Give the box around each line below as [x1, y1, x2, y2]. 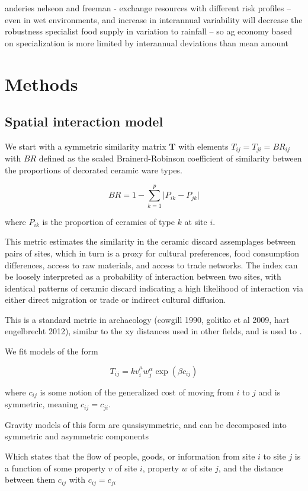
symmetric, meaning [5, 398, 78, 410]
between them [5, 473, 56, 486]
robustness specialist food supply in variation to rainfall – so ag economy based [5, 25, 292, 37]
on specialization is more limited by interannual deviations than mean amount [5, 36, 289, 49]
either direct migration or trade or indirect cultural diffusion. [5, 293, 226, 306]
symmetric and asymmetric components [5, 430, 149, 442]
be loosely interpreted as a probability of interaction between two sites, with [5, 270, 281, 283]
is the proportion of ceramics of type [42, 215, 175, 227]
